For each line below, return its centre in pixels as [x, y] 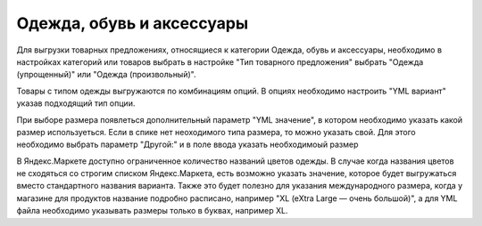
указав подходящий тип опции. [76, 103]
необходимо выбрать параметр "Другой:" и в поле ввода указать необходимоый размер [187, 145]
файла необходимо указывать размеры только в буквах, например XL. [152, 211]
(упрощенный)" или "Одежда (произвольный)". [106, 75]
